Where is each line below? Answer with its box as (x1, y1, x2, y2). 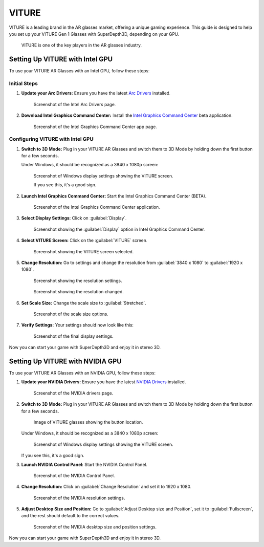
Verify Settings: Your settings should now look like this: (21, 322, 134, 328)
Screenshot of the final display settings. (33, 333, 113, 339)
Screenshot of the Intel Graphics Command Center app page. (33, 124, 157, 130)
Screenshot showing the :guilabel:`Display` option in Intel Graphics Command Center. (33, 226, 205, 232)
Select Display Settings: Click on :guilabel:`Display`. (21, 215, 127, 221)
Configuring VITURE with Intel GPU (9, 136, 94, 143)
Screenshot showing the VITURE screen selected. (33, 248, 134, 254)
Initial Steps (9, 80, 38, 87)
